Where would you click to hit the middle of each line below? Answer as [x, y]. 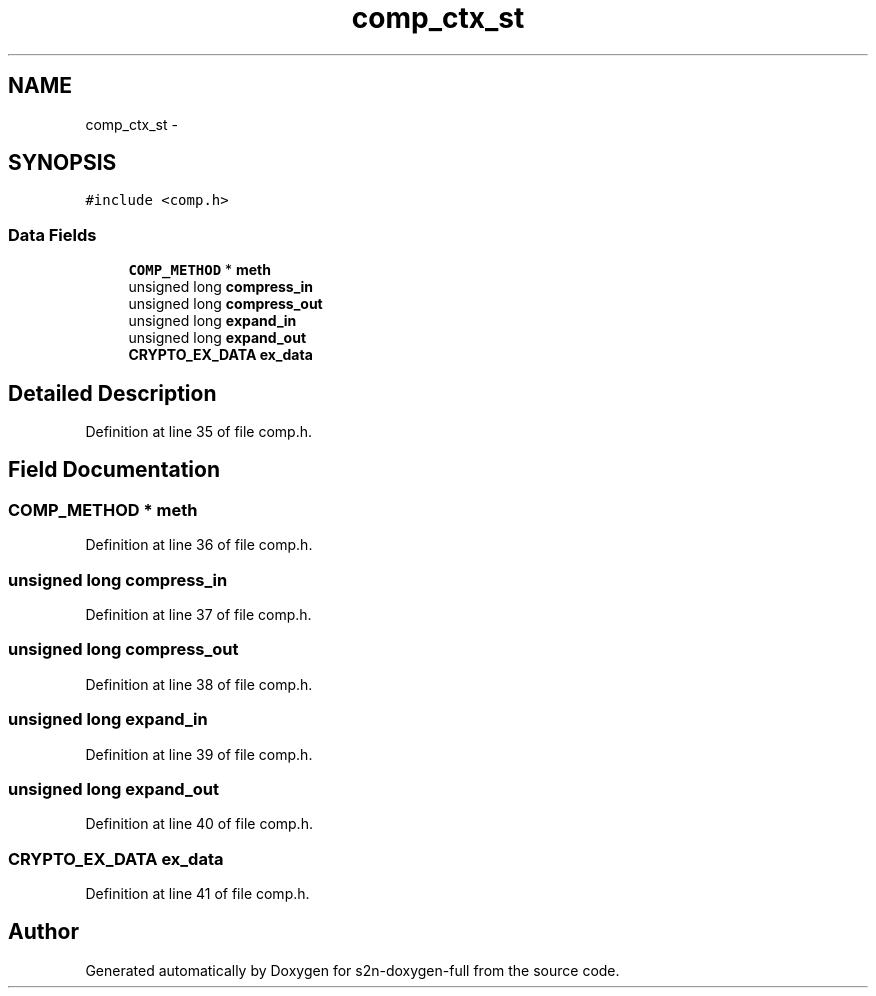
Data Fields [52, 234]
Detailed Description [112, 393]
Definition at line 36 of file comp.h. [199, 545]
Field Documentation [114, 470]
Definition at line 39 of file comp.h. [199, 754]
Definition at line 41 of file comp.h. [197, 893]
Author [43, 932]
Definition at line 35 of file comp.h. [199, 432]
